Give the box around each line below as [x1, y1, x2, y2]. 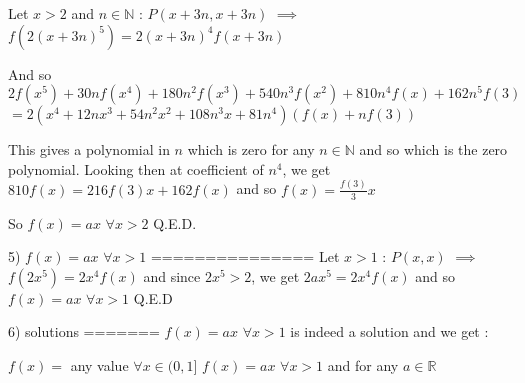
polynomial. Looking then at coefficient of [8, 158, 264, 179]
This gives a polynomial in [8, 139, 170, 160]
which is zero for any [187, 139, 315, 160]
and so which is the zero [359, 139, 508, 160]
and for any [327, 354, 399, 375]
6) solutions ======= [8, 321, 160, 342]
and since [143, 265, 201, 286]
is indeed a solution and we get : [290, 321, 489, 342]
